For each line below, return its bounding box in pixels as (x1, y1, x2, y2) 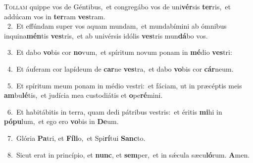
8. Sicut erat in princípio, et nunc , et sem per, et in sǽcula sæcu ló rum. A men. (7, 149, 250, 160)
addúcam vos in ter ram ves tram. (4, 11, 105, 21)
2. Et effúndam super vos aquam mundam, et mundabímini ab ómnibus (7, 21, 227, 31)
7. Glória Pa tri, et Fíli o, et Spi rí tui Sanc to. (7, 132, 146, 143)
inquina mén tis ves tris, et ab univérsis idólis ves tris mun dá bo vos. (4, 30, 208, 41)
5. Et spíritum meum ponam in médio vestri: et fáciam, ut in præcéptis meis (7, 80, 242, 90)
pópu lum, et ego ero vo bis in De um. (4, 116, 119, 126)
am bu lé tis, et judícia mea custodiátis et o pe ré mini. (4, 90, 163, 100)
